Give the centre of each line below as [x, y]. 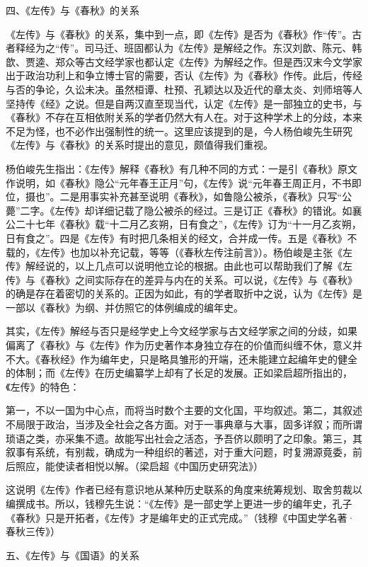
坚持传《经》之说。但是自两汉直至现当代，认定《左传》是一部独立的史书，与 [184, 103]
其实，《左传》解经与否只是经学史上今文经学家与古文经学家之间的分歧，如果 [182, 331]
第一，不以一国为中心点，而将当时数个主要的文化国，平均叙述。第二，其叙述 [184, 410]
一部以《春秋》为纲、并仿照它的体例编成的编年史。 [125, 307]
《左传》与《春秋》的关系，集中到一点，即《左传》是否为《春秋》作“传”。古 [184, 34]
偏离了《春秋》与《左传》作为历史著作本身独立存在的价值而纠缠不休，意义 [179, 345]
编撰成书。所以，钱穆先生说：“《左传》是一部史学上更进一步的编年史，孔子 [179, 503]
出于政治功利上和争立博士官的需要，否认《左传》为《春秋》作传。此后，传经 [184, 75]
